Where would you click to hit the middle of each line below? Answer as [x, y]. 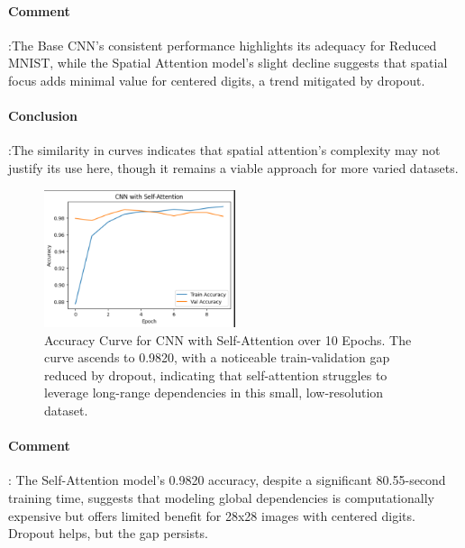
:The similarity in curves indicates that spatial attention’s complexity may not [224, 150]
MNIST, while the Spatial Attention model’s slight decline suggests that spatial [228, 63]
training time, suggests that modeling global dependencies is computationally [221, 498]
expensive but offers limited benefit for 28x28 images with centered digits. [212, 515]
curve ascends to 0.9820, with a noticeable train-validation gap [217, 357]
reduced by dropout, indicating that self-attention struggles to [216, 374]
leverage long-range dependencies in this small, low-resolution [214, 393]
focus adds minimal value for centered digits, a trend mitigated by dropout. [217, 80]
